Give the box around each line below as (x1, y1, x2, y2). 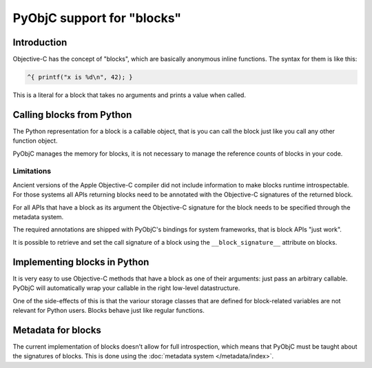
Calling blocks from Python (12, 109, 132, 121)
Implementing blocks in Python (12, 256, 149, 268)
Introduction (12, 37, 68, 48)
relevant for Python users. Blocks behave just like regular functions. (12, 306, 205, 314)
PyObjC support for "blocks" (12, 10, 182, 25)
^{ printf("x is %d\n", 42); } (27, 73, 134, 81)
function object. (12, 136, 58, 145)
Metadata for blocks (12, 324, 101, 336)
